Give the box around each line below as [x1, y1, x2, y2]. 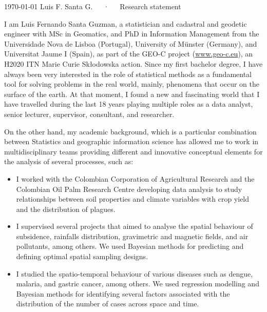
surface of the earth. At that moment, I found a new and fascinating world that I [4, 88, 260, 99]
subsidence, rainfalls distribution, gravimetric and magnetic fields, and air [16, 230, 249, 241]
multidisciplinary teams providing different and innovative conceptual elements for [4, 146, 263, 157]
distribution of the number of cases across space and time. [16, 298, 199, 309]
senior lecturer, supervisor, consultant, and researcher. [4, 108, 175, 119]
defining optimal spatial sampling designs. [16, 251, 148, 262]
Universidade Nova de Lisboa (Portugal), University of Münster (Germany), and [4, 38, 257, 49]
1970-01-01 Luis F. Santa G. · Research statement [4, 1, 181, 11]
